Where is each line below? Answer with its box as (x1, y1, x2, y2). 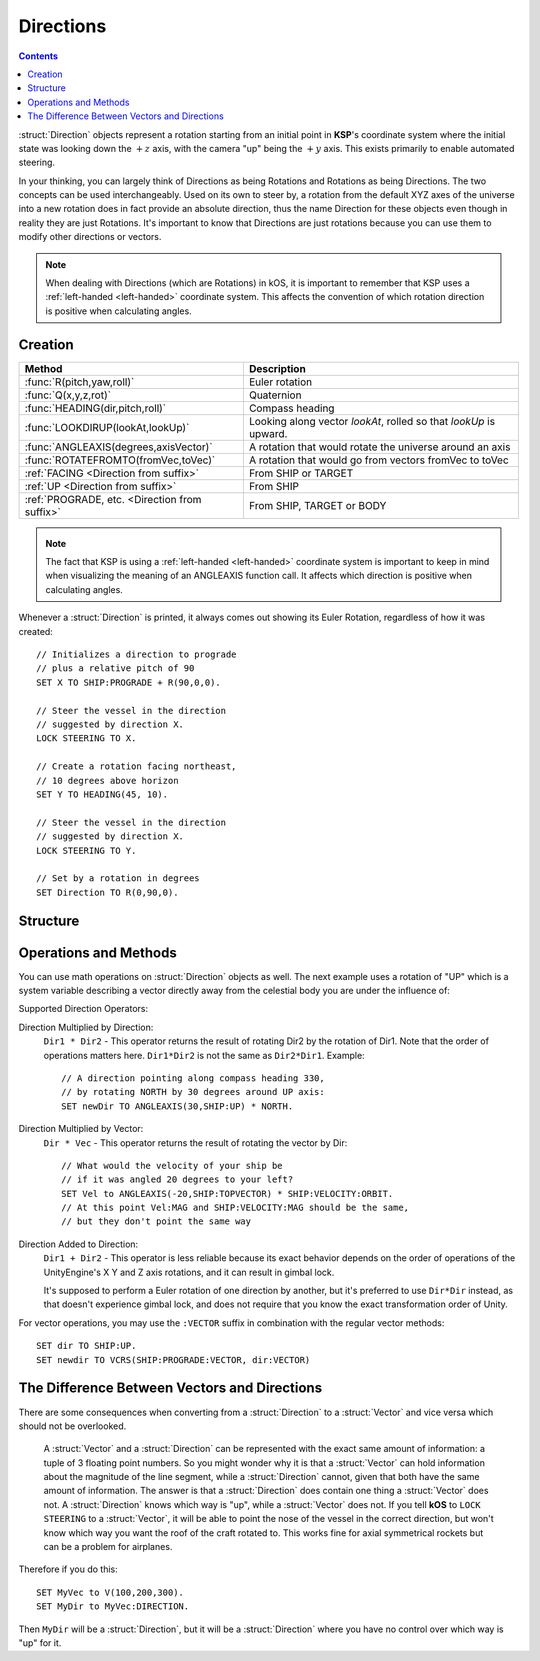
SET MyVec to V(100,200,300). (36, 1586, 185, 1598)
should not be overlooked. (18, 1420, 127, 1432)
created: (18, 625, 54, 637)
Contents (18, 50, 59, 62)
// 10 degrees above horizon (36, 775, 179, 786)
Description (248, 361, 307, 375)
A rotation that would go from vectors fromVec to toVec (248, 453, 509, 467)
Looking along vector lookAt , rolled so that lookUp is (248, 414, 495, 428)
